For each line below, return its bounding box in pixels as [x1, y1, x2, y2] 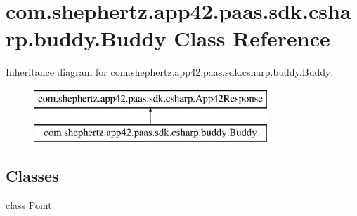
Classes [6, 165, 59, 187]
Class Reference [174, 24, 330, 53]
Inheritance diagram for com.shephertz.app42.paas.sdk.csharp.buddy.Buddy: [6, 65, 334, 79]
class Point [6, 198, 52, 212]
